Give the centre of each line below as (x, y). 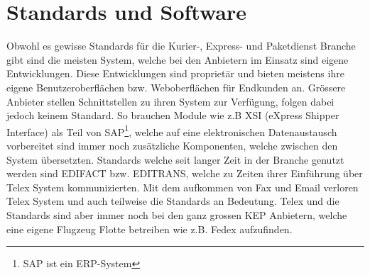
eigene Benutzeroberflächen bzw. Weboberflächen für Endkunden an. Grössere (176, 87)
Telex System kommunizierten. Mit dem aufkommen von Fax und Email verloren (183, 187)
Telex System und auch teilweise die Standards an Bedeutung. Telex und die (173, 201)
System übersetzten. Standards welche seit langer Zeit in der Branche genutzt (175, 159)
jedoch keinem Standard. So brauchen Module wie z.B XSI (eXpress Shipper (173, 115)
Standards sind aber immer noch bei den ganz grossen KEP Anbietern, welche (177, 214)
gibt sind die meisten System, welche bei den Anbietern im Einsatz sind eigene (178, 59)
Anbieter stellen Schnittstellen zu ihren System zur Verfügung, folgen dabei (170, 101)
